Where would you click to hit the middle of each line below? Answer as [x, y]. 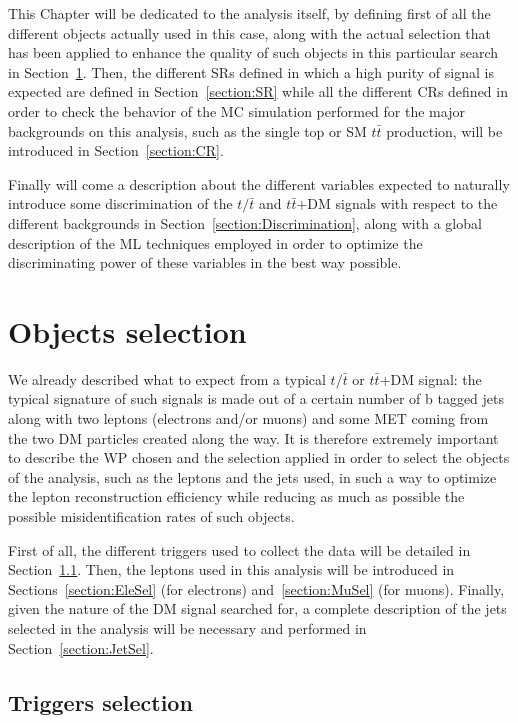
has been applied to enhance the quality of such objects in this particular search [253, 52]
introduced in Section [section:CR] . [116, 150]
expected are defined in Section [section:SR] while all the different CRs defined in [258, 91]
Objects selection [127, 330]
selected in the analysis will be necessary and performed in [187, 627]
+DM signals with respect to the [397, 203]
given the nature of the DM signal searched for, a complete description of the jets [257, 608]
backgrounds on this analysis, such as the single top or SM [187, 130]
